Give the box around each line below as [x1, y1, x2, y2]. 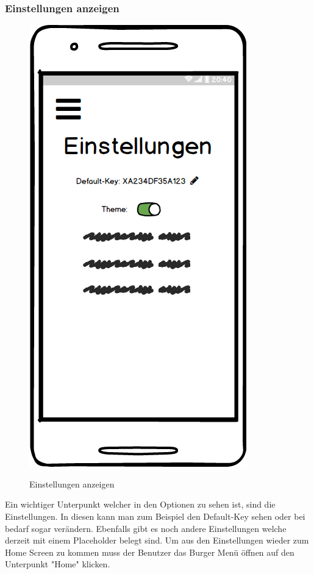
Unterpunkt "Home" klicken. [5, 558, 110, 570]
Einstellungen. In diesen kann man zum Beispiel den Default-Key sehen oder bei [5, 510, 305, 522]
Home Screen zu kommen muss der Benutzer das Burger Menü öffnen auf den [5, 545, 294, 558]
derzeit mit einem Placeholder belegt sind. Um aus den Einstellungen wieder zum [5, 534, 309, 547]
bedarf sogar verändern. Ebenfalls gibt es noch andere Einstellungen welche [5, 522, 287, 534]
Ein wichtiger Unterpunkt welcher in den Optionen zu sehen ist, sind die [5, 498, 276, 511]
